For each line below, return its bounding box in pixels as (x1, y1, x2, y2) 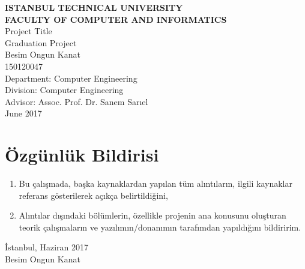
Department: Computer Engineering (5, 71, 137, 84)
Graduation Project (5, 36, 77, 49)
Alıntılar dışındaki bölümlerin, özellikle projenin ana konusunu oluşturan (19, 209, 286, 222)
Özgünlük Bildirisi (5, 142, 159, 167)
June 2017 (5, 107, 42, 119)
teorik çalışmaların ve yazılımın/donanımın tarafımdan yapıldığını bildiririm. (19, 220, 301, 233)
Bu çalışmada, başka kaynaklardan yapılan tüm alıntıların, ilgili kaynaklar (19, 177, 292, 190)
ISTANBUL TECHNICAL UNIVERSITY (5, 1, 183, 13)
